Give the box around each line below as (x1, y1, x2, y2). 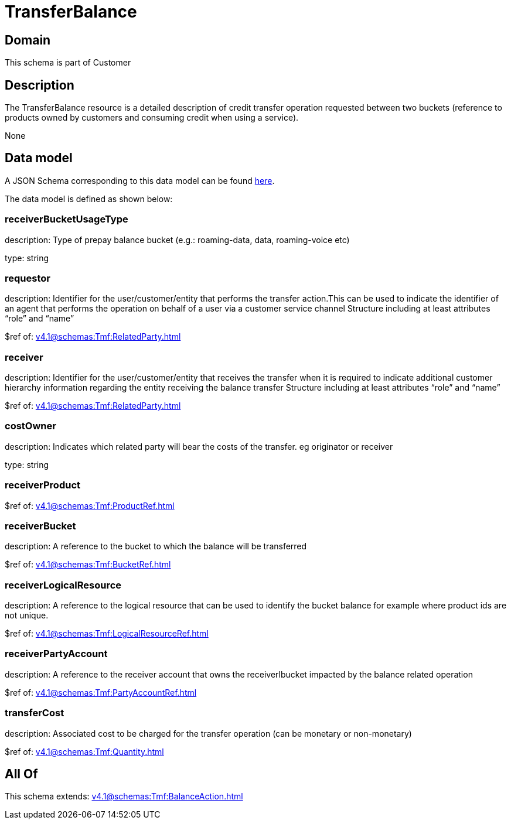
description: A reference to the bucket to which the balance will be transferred (5, 541, 307, 552)
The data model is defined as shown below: (5, 193, 173, 204)
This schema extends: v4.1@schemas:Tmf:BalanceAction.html (5, 791, 243, 802)
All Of (5, 767, 38, 782)
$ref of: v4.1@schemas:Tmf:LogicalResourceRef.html (5, 628, 209, 639)
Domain (5, 32, 51, 47)
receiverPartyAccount (5, 648, 108, 660)
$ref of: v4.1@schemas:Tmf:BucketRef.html (5, 559, 171, 570)
